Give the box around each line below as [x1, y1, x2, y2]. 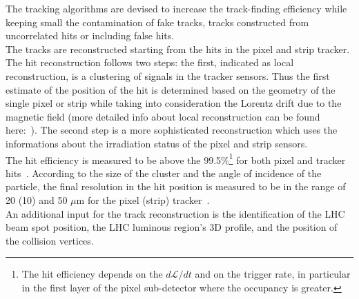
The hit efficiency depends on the [21, 267, 163, 281]
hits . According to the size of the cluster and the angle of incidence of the [6, 165, 322, 180]
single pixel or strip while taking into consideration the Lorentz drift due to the [6, 96, 342, 110]
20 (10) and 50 [6, 192, 68, 207]
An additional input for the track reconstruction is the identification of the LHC [6, 206, 345, 220]
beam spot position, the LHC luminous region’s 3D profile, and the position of [6, 220, 338, 234]
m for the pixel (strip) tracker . [76, 192, 210, 207]
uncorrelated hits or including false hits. [6, 28, 175, 43]
